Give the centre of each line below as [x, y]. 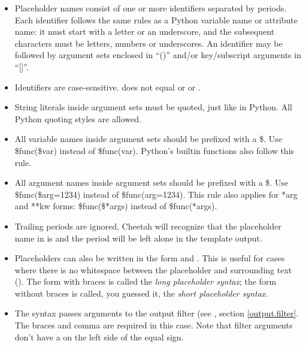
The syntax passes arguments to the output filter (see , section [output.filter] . [157, 313]
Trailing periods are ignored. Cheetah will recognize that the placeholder [148, 226]
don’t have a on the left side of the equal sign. [99, 337]
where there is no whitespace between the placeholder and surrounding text [153, 269]
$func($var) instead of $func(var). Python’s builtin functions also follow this [154, 150]
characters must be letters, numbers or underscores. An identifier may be [149, 43]
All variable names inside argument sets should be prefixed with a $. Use [149, 139]
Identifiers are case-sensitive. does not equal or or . [107, 87]
